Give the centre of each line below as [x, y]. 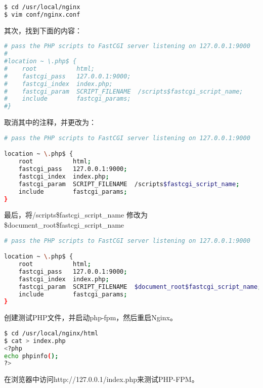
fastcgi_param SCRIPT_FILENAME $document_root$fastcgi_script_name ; [140, 287]
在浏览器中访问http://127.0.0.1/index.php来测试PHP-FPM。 [101, 379]
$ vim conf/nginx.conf [42, 14]
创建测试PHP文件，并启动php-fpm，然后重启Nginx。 [91, 317]
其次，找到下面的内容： [43, 30]
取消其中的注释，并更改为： [50, 122]
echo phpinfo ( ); [31, 356]
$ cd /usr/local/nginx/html [51, 333]
